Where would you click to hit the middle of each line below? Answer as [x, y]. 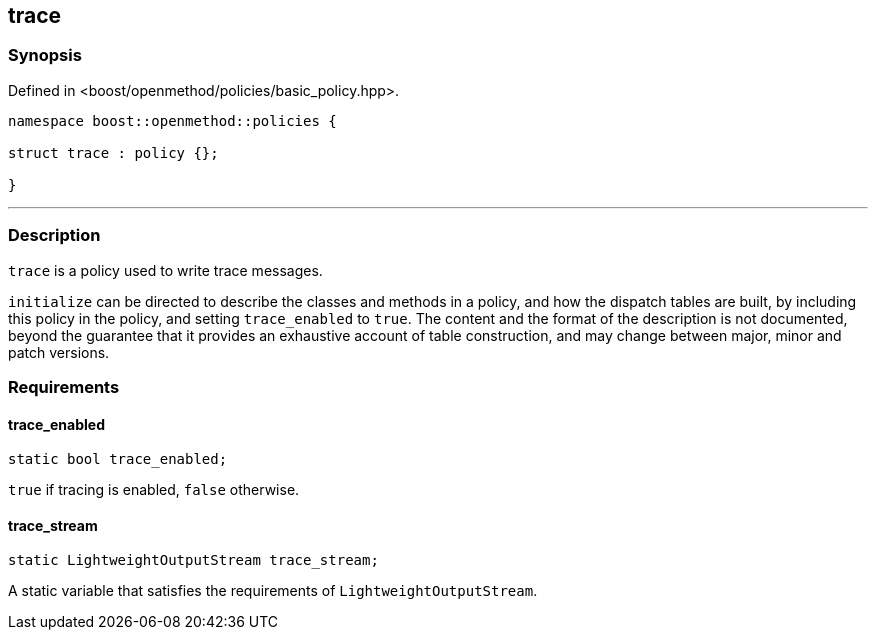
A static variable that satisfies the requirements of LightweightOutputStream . [273, 591]
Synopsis [45, 55]
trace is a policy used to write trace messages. [165, 270]
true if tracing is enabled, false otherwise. [154, 490]
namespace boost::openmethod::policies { [172, 120]
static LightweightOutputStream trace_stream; [193, 560]
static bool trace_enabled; [118, 459]
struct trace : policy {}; [113, 152]
